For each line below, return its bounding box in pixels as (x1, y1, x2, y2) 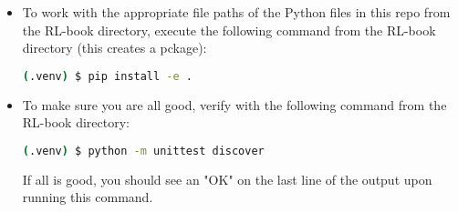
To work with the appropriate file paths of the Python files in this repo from (22, 3, 451, 21)
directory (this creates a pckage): (22, 38, 207, 57)
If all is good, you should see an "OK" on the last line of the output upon (22, 169, 432, 188)
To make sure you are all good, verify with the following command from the (22, 95, 447, 114)
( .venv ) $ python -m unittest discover (22, 144, 265, 157)
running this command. (22, 187, 153, 207)
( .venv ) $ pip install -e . (22, 69, 193, 83)
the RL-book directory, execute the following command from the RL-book (22, 20, 436, 39)
